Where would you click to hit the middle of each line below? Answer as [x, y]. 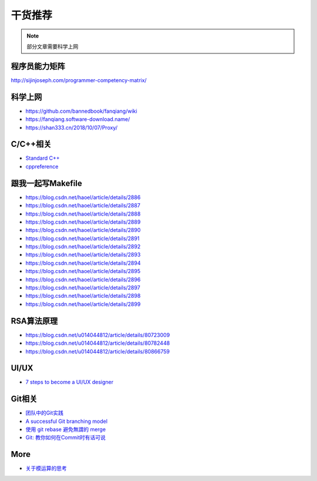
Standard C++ [43, 158]
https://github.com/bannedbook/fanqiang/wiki [81, 111]
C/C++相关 [31, 144]
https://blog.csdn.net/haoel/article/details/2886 [83, 197]
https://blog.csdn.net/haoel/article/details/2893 [83, 255]
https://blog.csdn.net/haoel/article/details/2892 [83, 247]
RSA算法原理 [34, 321]
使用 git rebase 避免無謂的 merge [65, 429]
